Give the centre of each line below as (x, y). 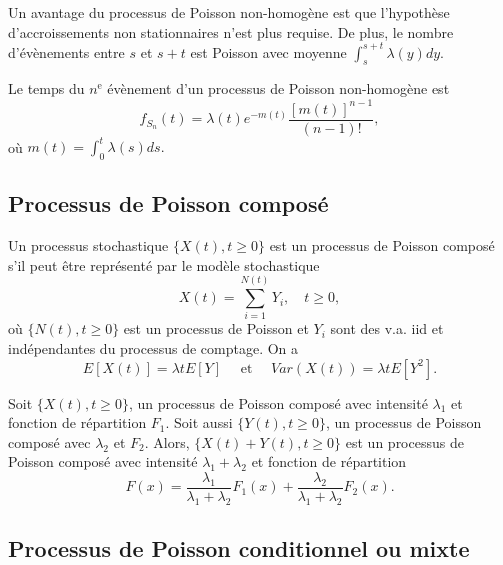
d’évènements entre (66, 51)
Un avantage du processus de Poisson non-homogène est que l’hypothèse (229, 12)
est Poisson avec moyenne (268, 51)
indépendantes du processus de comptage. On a (153, 348)
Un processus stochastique (88, 245)
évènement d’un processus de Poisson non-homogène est (278, 88)
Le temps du (46, 88)
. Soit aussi (199, 422)
